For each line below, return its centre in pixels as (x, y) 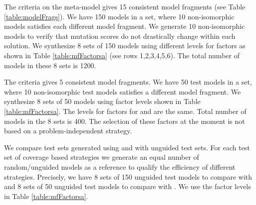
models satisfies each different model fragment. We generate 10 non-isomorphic (125, 26)
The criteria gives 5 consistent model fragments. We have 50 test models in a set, (128, 82)
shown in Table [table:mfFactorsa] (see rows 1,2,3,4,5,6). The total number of (122, 55)
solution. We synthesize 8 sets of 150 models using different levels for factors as (125, 46)
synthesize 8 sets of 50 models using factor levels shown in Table (102, 101)
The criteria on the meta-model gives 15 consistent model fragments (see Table (125, 6)
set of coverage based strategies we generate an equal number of (102, 157)
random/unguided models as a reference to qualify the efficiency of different (120, 166)
